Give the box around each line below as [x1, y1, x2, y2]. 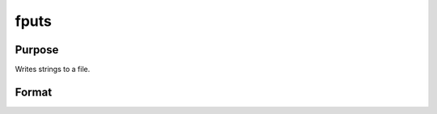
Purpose [15, 43, 59, 57]
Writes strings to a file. [15, 65, 91, 74]
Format [15, 85, 53, 99]
